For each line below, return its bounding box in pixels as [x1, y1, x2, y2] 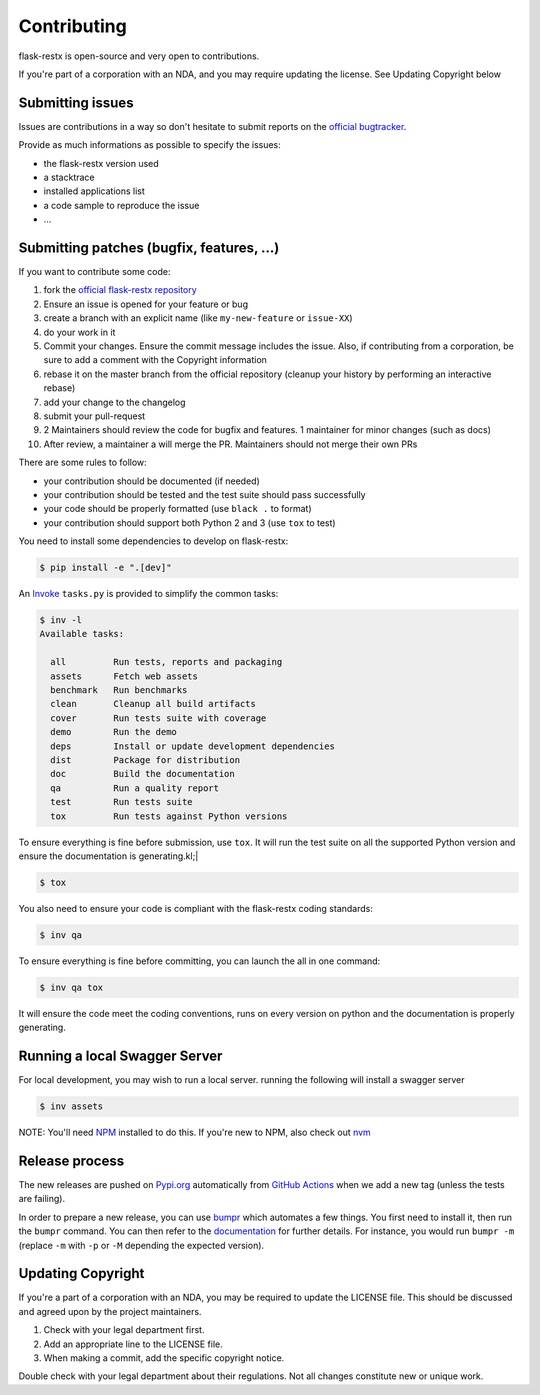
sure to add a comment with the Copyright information [43, 354, 267, 366]
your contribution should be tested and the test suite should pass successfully [43, 488, 366, 500]
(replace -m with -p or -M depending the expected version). [18, 1239, 265, 1251]
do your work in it [43, 326, 116, 338]
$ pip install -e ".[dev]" [39, 562, 172, 574]
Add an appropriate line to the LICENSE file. [43, 1338, 224, 1350]
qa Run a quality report [50, 782, 220, 794]
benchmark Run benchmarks [50, 685, 188, 696]
